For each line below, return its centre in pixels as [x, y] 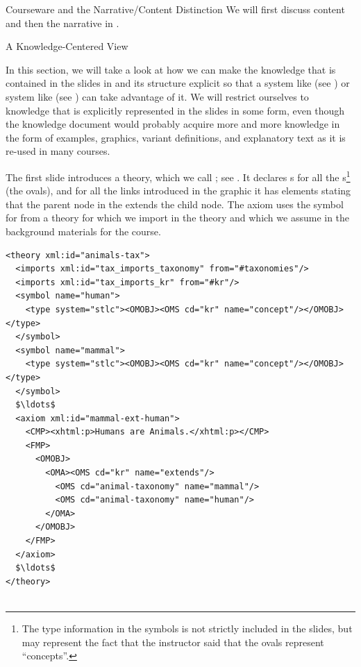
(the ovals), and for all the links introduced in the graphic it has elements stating [178, 191]
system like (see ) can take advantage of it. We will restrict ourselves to [157, 96]
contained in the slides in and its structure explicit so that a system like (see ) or [178, 83]
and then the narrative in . [62, 23]
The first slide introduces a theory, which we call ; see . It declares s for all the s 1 [178, 176]
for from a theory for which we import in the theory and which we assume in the [178, 218]
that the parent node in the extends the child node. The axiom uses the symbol [175, 204]
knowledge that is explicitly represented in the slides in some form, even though [175, 110]
